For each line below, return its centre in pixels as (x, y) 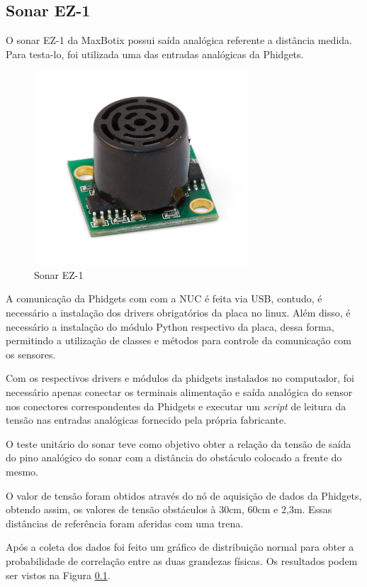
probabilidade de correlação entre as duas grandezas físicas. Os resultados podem (182, 560)
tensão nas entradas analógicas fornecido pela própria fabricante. (146, 420)
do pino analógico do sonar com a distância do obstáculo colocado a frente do (174, 457)
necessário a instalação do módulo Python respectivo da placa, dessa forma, (170, 326)
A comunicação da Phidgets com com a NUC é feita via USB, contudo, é (164, 298)
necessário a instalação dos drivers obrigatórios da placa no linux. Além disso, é (178, 312)
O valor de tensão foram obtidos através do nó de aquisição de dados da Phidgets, (184, 495)
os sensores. (31, 354)
